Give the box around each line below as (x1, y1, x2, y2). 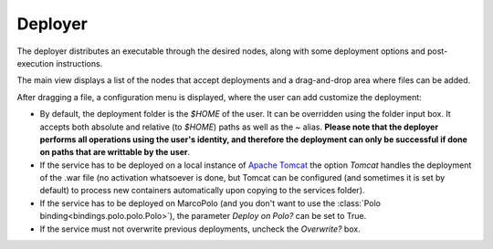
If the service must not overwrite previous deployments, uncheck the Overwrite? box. (39, 223, 361, 234)
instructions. (56, 57, 103, 68)
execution (16, 57, 55, 68)
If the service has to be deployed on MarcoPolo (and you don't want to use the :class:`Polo (39, 197, 381, 209)
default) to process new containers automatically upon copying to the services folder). (39, 185, 365, 196)
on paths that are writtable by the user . (39, 147, 191, 158)
